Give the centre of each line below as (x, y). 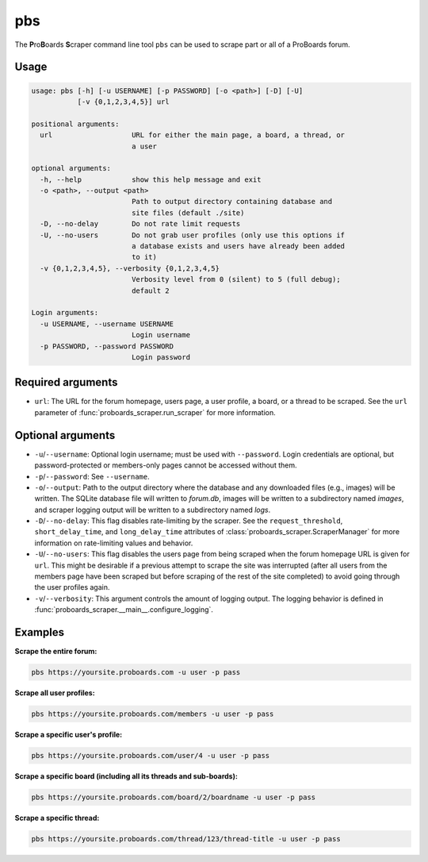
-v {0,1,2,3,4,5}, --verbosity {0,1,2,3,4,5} (130, 268)
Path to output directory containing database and (232, 202)
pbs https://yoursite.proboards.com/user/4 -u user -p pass (151, 756)
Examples (40, 632)
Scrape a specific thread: (57, 818)
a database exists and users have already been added (238, 246)
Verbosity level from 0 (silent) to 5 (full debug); (236, 279)
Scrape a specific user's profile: (69, 735)
